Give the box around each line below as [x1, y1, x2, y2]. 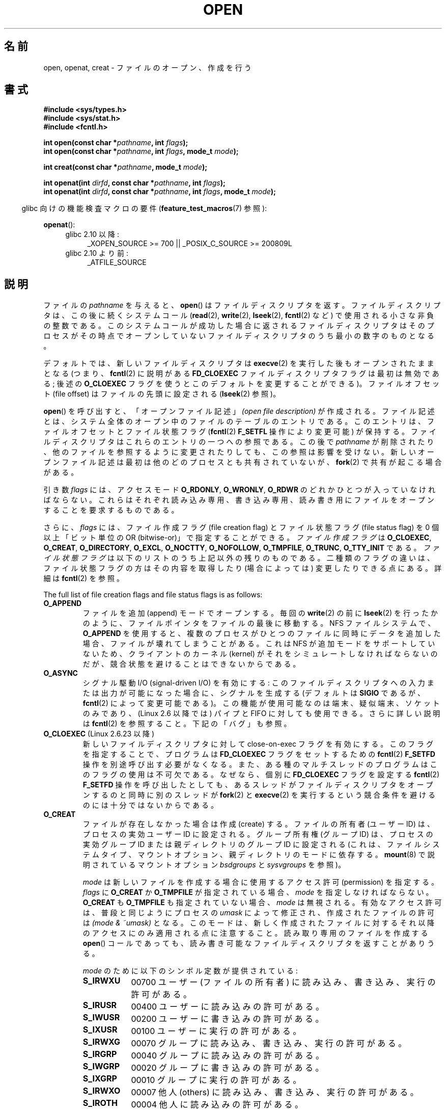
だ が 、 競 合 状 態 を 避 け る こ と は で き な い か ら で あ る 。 [82, 659, 300, 669]
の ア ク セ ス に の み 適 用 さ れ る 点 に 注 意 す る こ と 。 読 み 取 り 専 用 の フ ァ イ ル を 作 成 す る [82, 929, 428, 938]
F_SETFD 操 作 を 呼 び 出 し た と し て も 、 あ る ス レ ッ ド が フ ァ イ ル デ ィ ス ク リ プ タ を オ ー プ [82, 780, 433, 789]
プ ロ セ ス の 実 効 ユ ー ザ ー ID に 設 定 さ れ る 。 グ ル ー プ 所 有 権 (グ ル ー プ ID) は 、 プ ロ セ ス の [82, 830, 433, 839]
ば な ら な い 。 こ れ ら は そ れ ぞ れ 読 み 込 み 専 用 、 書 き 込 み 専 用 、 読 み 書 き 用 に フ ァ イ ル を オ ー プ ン [43, 495, 434, 505]
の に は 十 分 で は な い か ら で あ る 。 [82, 801, 218, 810]
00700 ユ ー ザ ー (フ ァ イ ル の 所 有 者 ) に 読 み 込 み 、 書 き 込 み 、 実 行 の [131, 977, 436, 988]
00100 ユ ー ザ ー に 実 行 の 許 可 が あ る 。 [131, 1026, 301, 1037]
